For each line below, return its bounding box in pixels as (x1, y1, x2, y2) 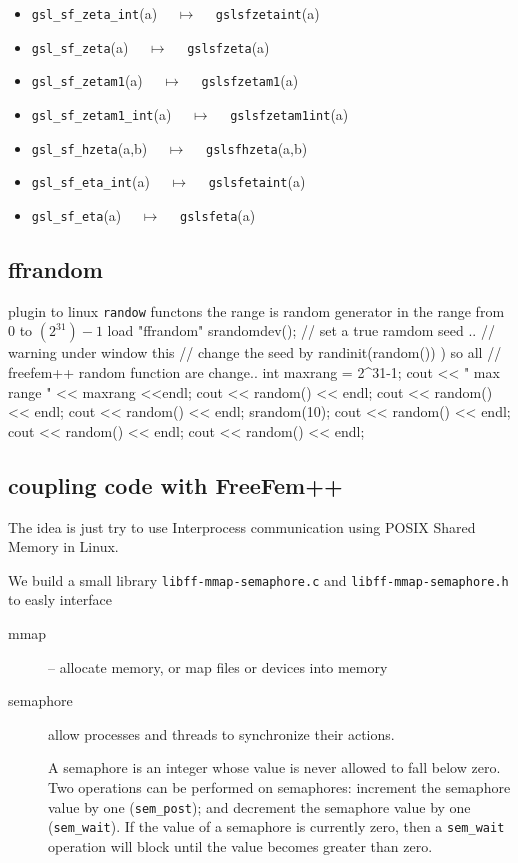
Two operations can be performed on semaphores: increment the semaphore (48, 777, 511, 798)
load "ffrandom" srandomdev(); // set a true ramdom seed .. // (107, 320, 495, 341)
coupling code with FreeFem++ (8, 469, 343, 500)
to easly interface (8, 589, 112, 610)
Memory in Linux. (8, 536, 119, 557)
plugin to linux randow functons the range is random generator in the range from (8, 300, 505, 321)
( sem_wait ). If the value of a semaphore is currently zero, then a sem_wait (48, 816, 505, 837)
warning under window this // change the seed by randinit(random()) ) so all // (8, 342, 502, 363)
